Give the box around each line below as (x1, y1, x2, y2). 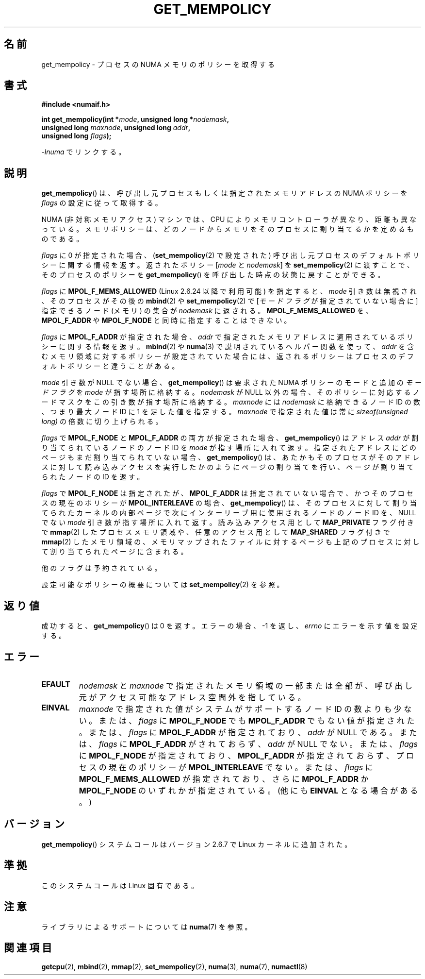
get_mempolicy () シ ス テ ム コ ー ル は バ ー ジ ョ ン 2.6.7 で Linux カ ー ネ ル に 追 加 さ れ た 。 (41, 840, 352, 848)
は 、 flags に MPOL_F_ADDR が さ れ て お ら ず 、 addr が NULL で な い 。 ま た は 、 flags (79, 739, 418, 749)
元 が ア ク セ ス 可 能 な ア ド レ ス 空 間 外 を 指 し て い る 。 (79, 692, 306, 702)
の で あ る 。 (41, 235, 83, 243)
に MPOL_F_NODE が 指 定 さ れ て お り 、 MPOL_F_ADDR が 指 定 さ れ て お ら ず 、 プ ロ (79, 750, 414, 760)
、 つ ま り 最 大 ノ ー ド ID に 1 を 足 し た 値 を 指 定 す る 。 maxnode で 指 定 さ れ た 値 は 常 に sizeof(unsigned (41, 407, 408, 416)
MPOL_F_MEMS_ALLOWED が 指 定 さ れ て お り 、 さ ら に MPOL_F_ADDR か (79, 774, 369, 784)
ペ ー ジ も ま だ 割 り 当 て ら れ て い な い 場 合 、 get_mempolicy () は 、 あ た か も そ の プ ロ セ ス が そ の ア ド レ (41, 453, 420, 462)
